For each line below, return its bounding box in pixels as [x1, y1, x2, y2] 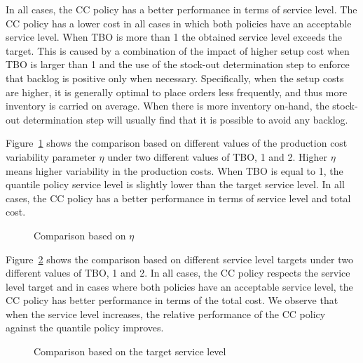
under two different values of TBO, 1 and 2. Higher [107, 149, 327, 164]
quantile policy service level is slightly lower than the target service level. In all [6, 177, 345, 192]
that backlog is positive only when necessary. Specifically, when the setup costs [6, 70, 344, 85]
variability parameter [6, 149, 96, 164]
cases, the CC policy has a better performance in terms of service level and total [6, 190, 351, 205]
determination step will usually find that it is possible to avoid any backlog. [22, 112, 348, 126]
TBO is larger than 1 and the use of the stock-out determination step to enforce [6, 57, 350, 72]
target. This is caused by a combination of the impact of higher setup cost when [6, 43, 350, 58]
